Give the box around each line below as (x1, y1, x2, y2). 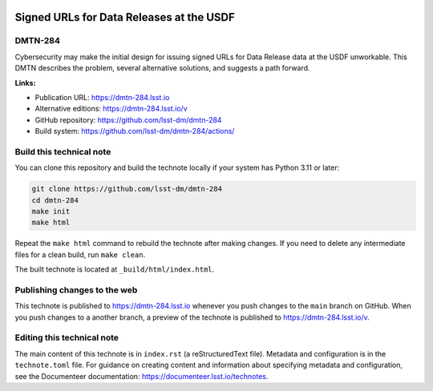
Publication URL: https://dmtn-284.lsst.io (34, 92, 170, 102)
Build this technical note (14, 146, 111, 157)
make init (31, 207, 71, 216)
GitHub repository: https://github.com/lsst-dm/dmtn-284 (34, 115, 222, 124)
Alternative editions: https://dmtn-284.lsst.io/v (34, 104, 188, 114)
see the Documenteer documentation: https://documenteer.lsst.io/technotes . (14, 371, 269, 381)
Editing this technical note (14, 333, 119, 344)
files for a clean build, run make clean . (14, 249, 146, 260)
